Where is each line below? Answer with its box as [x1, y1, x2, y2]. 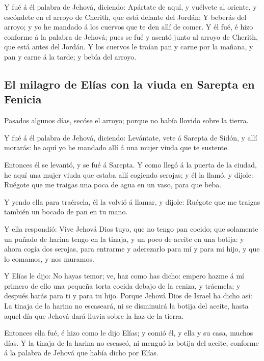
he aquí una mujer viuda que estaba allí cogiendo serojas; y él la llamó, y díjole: [4, 169, 253, 180]
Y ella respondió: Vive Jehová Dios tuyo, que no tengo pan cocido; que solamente [4, 223, 258, 234]
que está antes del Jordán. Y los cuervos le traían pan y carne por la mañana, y [4, 41, 253, 52]
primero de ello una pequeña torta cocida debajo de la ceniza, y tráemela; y [4, 280, 241, 291]
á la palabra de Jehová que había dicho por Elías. [4, 347, 159, 358]
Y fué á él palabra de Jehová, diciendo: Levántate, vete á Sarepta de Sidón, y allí [4, 132, 257, 143]
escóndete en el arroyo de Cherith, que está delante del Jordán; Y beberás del [4, 11, 247, 22]
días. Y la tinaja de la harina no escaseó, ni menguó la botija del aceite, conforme [4, 337, 259, 348]
